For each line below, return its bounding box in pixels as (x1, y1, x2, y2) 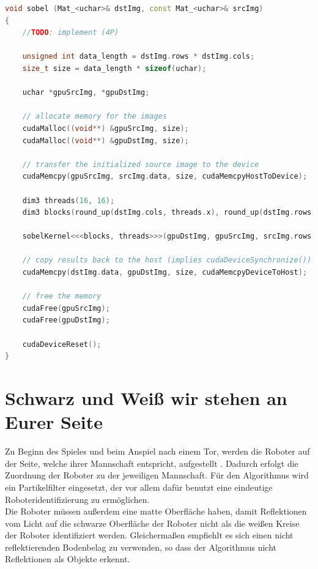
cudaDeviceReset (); (22, 340, 102, 349)
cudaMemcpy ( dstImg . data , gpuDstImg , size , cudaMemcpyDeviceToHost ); (22, 268, 308, 277)
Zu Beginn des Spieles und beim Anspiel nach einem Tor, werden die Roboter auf (5, 445, 310, 458)
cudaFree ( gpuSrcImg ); (22, 303, 110, 313)
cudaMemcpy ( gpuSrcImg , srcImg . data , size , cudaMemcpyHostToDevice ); (22, 172, 308, 181)
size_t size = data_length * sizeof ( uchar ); (22, 64, 207, 73)
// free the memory (22, 292, 102, 301)
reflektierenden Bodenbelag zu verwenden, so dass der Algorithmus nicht (5, 540, 277, 553)
